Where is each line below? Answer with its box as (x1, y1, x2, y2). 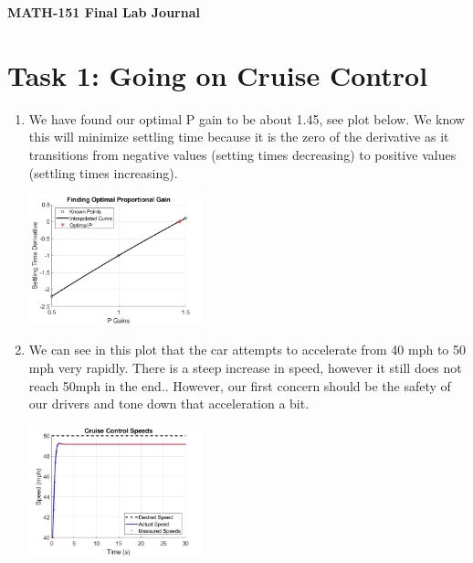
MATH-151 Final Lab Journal (7, 3, 200, 21)
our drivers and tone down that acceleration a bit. (28, 394, 310, 413)
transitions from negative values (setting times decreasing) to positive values (28, 144, 457, 164)
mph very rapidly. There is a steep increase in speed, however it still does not (28, 358, 462, 377)
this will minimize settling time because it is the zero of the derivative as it (28, 127, 449, 146)
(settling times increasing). (28, 163, 178, 182)
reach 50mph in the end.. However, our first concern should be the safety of (28, 376, 451, 395)
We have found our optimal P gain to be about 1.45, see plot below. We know (28, 109, 465, 128)
